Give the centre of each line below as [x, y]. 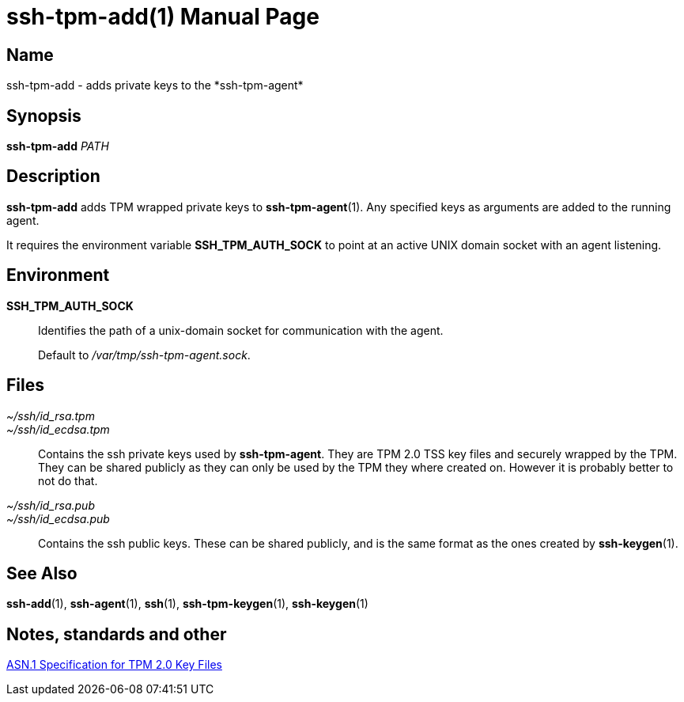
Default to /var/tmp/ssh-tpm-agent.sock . [144, 355]
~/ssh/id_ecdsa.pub [58, 518]
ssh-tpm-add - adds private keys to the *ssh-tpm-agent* [155, 85]
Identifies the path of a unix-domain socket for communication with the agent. [241, 330]
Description [53, 176]
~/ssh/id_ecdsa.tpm [58, 429]
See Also [42, 573]
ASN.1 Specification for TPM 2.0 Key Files [114, 665]
